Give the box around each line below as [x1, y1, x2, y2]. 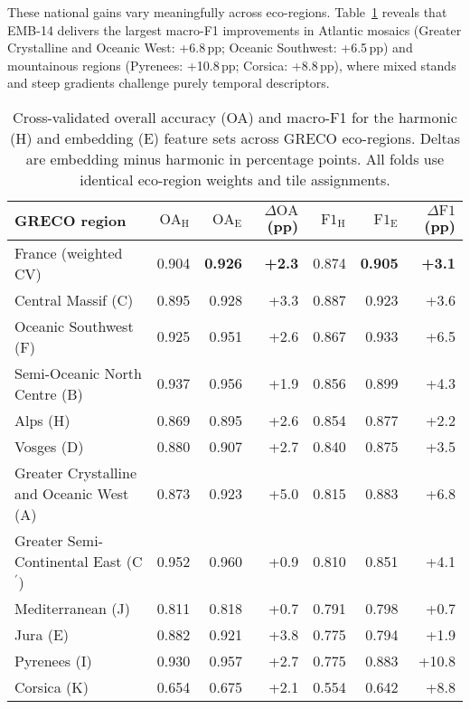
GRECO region [14, 210, 127, 232]
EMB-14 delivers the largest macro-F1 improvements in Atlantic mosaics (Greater [7, 20, 462, 39]
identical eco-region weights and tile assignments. [80, 168, 390, 190]
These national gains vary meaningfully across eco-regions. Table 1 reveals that [7, 3, 447, 21]
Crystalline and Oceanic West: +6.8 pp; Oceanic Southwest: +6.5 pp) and [7, 38, 413, 57]
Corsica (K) [14, 676, 89, 697]
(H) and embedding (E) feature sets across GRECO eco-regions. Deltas [9, 127, 461, 148]
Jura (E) [14, 623, 70, 645]
